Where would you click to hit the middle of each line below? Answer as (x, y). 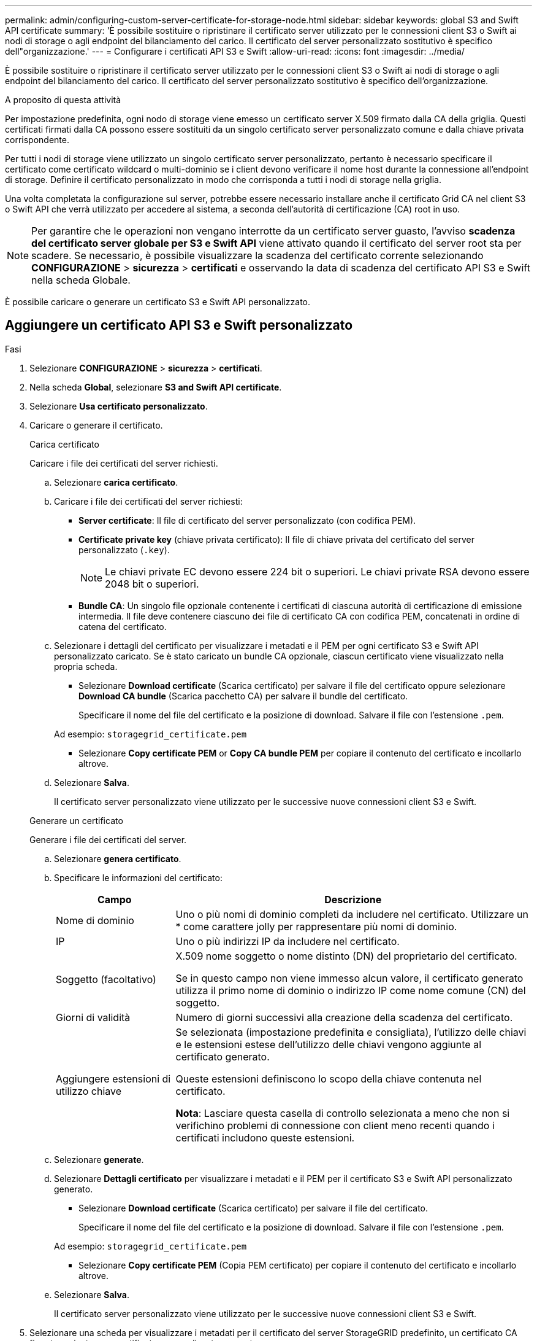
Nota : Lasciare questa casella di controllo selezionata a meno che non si (343, 1113)
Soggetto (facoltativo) (106, 979)
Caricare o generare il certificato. (96, 425)
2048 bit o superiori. (152, 584)
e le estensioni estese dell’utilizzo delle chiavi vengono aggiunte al (328, 1044)
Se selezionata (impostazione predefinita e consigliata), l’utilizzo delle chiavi (351, 1032)
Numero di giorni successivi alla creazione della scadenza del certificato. (344, 1017)
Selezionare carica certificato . (116, 482)
